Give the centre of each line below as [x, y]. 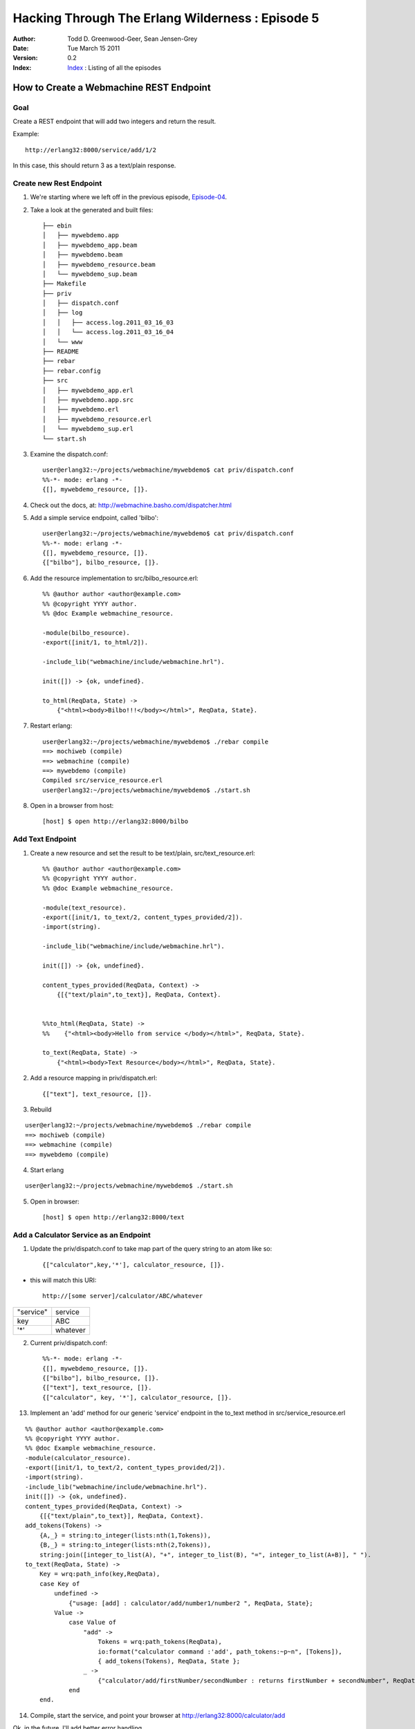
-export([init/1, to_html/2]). [95, 642]
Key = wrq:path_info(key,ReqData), [100, 1574]
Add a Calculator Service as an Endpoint [82, 1235]
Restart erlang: [51, 725]
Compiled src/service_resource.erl [103, 780]
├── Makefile [64, 284]
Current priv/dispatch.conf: [69, 1342]
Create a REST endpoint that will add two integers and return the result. [114, 121]
